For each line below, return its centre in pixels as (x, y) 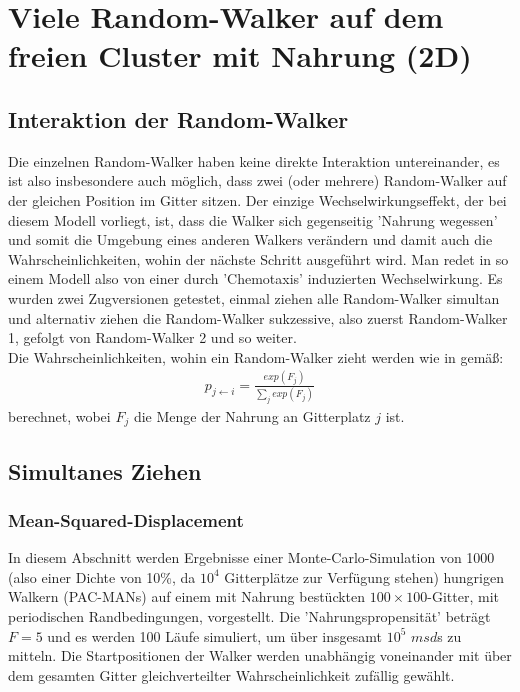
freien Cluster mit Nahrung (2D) (240, 55)
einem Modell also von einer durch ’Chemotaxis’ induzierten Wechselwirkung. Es (255, 278)
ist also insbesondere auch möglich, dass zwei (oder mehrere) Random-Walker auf (257, 180)
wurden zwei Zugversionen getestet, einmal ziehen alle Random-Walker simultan (254, 297)
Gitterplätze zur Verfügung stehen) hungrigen (364, 576)
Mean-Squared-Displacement (126, 520)
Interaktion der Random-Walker (178, 118)
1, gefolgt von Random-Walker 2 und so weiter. (152, 337)
